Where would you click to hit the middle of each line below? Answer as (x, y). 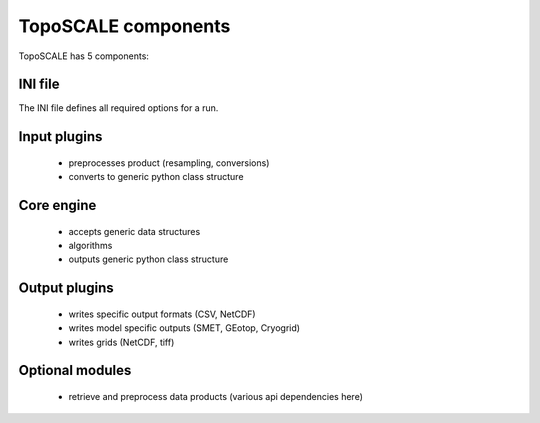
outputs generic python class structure (148, 259)
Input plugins (60, 136)
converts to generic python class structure (156, 177)
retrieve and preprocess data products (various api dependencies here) (216, 397)
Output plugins (66, 288)
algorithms (90, 246)
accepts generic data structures (134, 231)
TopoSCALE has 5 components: (84, 56)
